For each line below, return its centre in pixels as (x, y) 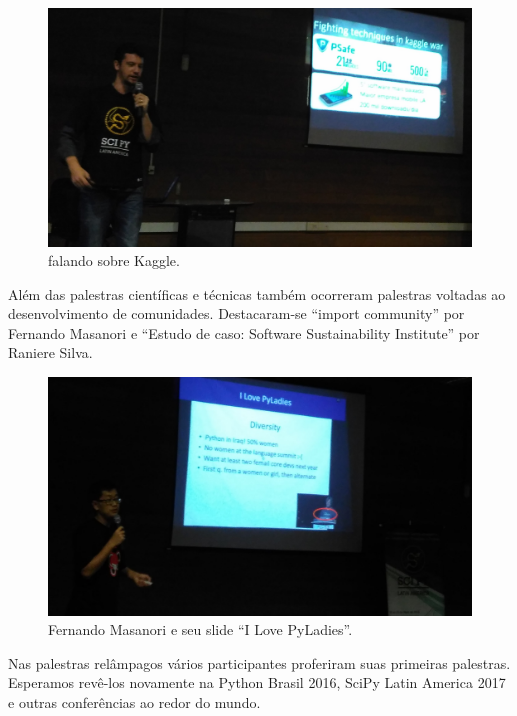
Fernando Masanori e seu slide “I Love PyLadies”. (200, 629)
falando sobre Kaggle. (114, 260)
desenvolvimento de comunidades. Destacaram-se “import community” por (236, 313)
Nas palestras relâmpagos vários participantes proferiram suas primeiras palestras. (259, 662)
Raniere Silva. (50, 352)
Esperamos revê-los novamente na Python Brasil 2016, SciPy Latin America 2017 (257, 682)
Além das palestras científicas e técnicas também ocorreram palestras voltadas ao (257, 293)
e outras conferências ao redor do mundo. (134, 701)
